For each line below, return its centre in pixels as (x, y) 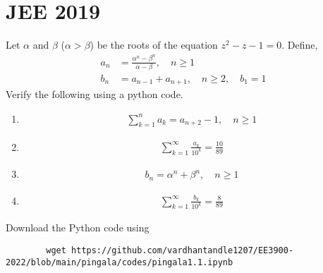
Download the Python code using (78, 227)
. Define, (300, 45)
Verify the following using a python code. (95, 94)
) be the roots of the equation (154, 45)
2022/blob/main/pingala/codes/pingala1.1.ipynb (120, 262)
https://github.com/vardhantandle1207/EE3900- (183, 250)
